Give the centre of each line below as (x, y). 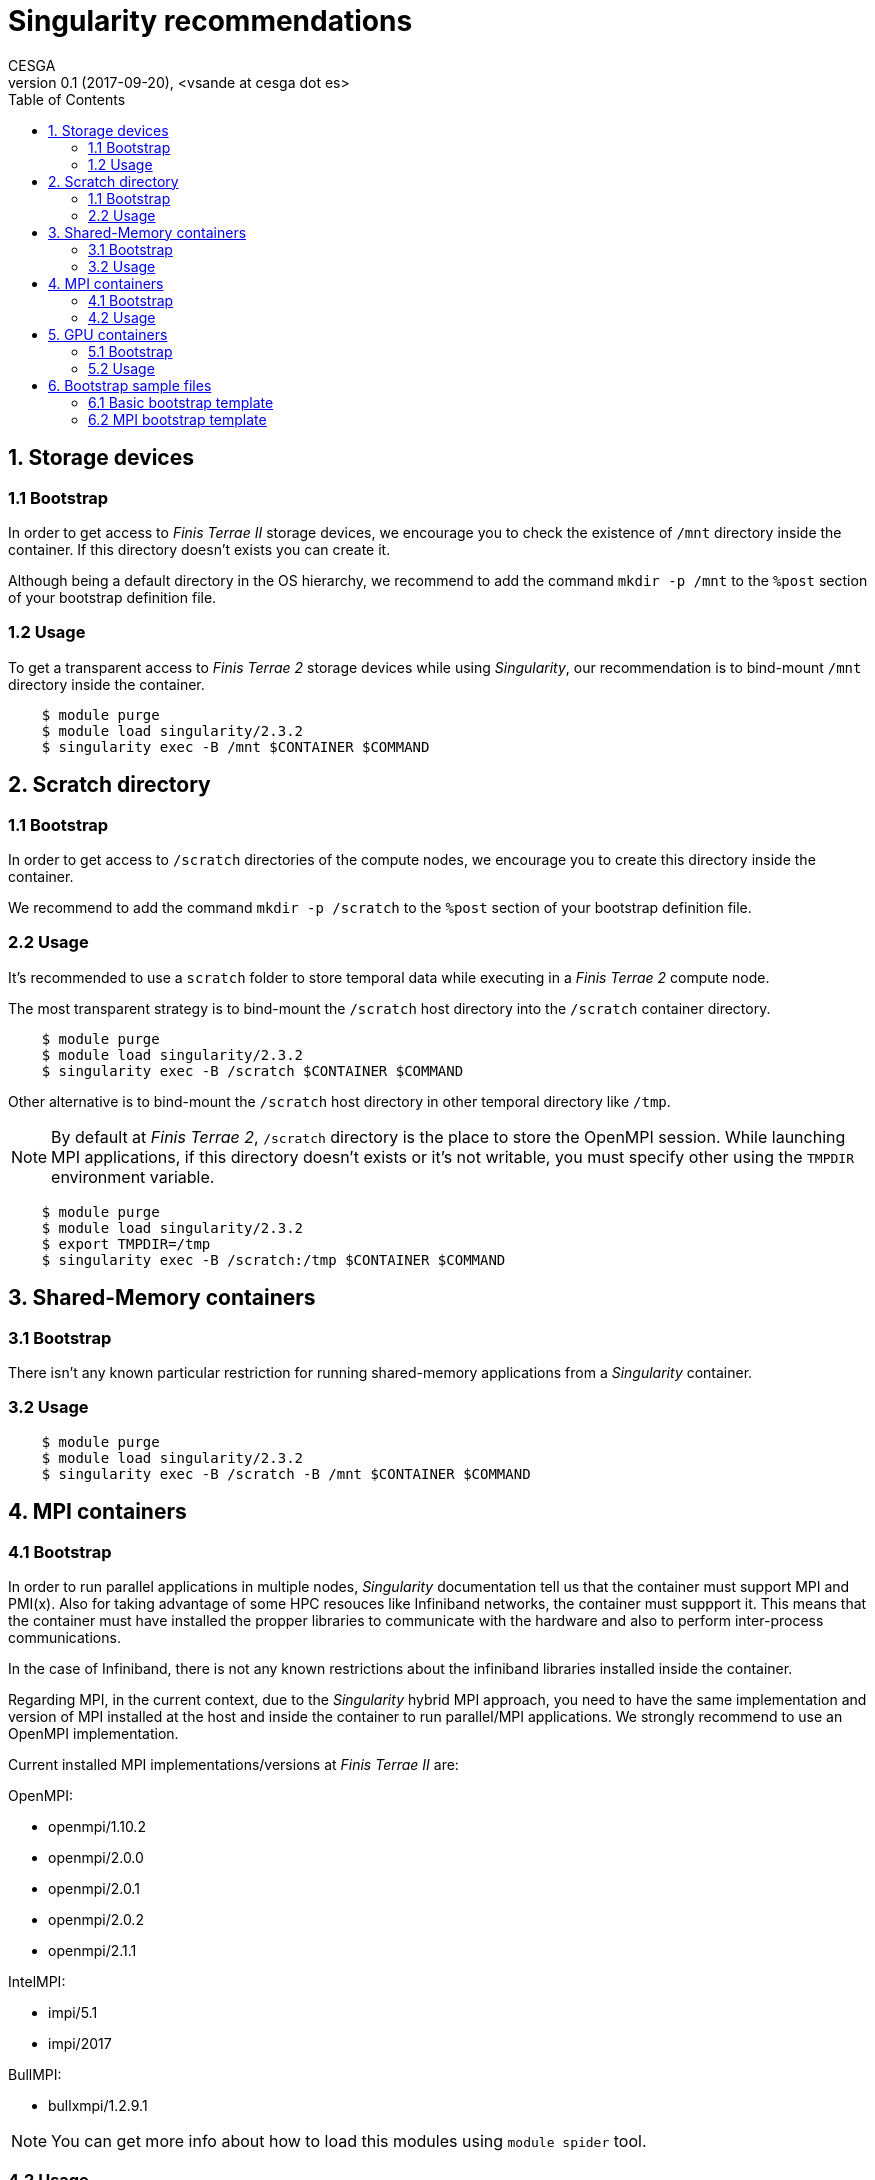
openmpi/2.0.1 (94, 1888)
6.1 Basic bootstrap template (181, 402)
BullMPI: (35, 2074)
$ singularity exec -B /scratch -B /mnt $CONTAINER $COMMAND (286, 1473)
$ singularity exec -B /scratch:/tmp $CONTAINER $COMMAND (273, 1259)
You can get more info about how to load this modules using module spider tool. (349, 2140)
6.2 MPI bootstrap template (177, 419)
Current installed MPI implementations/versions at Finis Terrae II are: (233, 1764)
